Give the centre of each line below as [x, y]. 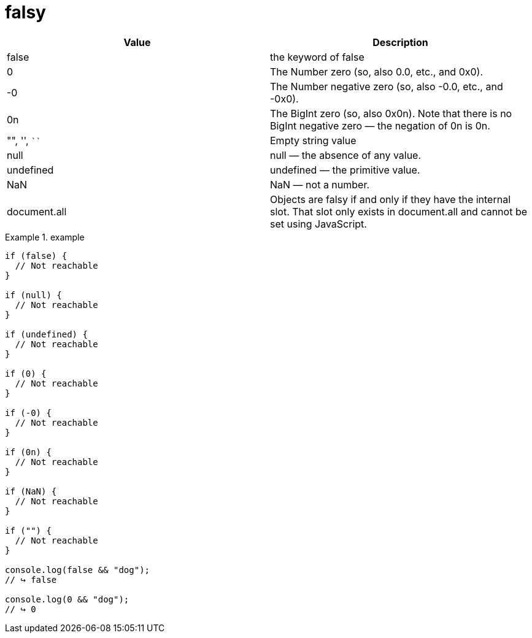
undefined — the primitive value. [345, 170]
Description [400, 42]
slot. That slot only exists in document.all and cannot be [399, 211]
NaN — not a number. [320, 184]
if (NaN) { [31, 491]
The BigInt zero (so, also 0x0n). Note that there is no [391, 113]
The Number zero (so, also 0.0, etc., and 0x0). [377, 71]
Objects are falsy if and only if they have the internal [391, 199]
